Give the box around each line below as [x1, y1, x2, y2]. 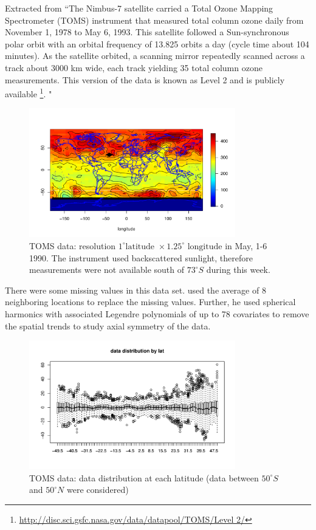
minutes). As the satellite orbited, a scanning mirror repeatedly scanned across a [5, 49, 305, 62]
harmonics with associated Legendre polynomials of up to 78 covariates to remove [5, 307, 309, 320]
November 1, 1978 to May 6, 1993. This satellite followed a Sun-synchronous [5, 26, 289, 38]
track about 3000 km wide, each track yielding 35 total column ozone [5, 61, 263, 74]
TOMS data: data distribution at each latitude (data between [29, 471, 259, 484]
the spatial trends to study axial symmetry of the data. [5, 319, 211, 332]
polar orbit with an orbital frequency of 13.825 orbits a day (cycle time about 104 [5, 37, 309, 50]
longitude [187, 242, 222, 251]
